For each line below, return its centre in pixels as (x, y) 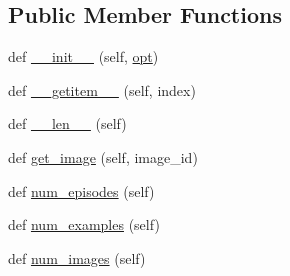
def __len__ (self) (67, 123)
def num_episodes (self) (81, 190)
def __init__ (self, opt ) (83, 56)
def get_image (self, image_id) (103, 156)
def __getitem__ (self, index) (102, 89)
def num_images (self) (77, 257)
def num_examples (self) (84, 224)
